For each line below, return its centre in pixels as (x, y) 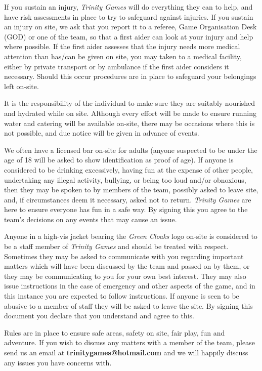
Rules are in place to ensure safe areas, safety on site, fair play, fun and (115, 332)
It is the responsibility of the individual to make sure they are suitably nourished (130, 103)
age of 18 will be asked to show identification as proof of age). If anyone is (119, 160)
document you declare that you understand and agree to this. (99, 316)
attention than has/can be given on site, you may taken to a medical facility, (123, 56)
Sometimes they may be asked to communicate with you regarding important (124, 256)
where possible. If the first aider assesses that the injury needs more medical (122, 46)
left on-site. (21, 86)
